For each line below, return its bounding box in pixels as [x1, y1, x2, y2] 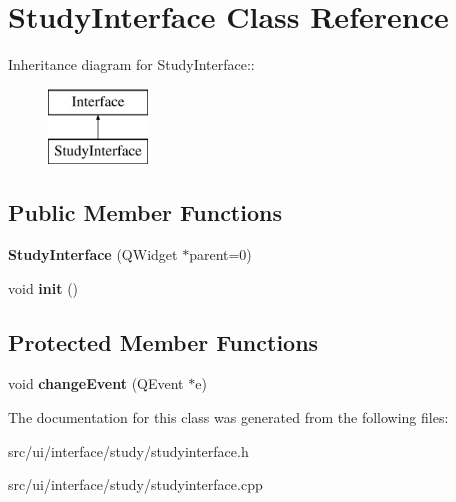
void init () [8, 277, 79, 298]
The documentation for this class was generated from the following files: [8, 407, 449, 428]
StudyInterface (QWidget [8, 244, 178, 265]
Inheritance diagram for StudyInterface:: [8, 54, 255, 75]
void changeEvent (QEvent [8, 373, 184, 394]
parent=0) [189, 244, 252, 265]
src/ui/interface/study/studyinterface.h [8, 440, 249, 461]
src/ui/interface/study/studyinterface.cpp [8, 474, 263, 495]
